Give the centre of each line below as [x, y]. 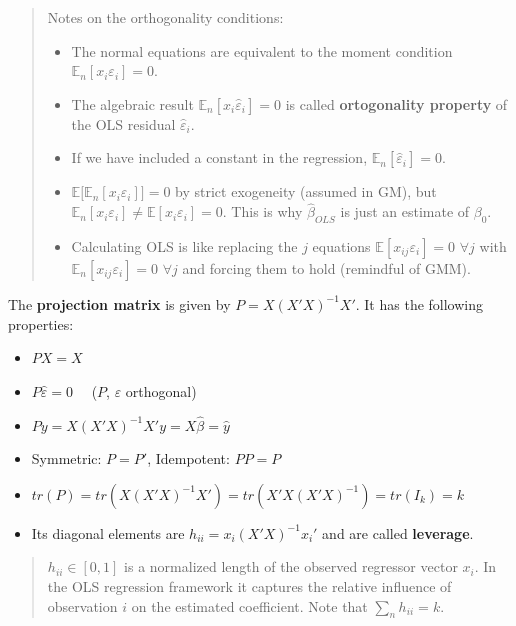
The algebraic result [132, 103]
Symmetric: [66, 458]
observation [82, 605]
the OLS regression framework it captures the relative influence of [249, 585]
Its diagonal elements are [108, 532]
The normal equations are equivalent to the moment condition [262, 50]
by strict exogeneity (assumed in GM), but [306, 191]
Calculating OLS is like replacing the [184, 245]
